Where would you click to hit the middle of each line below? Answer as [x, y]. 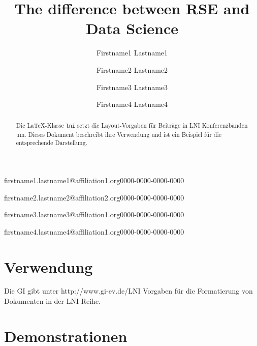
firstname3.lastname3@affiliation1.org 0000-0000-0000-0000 [94, 214]
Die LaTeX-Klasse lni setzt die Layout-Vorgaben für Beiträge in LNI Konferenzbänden [132, 125]
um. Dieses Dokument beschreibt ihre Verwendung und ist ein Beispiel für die [119, 134]
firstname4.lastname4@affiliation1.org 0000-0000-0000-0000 [94, 231]
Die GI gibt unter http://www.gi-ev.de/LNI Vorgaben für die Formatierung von [128, 291]
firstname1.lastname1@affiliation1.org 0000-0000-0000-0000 [94, 180]
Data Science [132, 28]
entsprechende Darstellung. [52, 143]
